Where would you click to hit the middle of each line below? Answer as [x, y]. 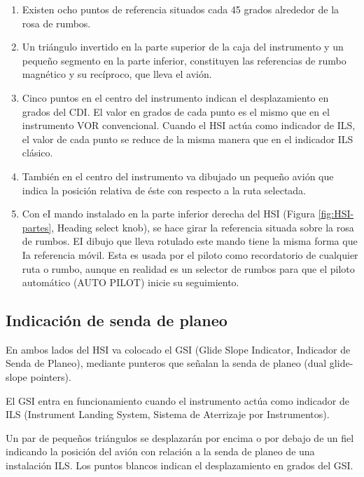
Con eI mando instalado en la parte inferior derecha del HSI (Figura [168, 214]
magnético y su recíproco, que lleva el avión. [117, 74]
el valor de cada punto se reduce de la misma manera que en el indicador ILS [188, 139]
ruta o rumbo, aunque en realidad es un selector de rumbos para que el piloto [188, 268]
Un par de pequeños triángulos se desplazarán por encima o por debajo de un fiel [180, 437]
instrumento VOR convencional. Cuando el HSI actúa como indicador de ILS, [189, 125]
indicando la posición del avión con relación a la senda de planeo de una [160, 451]
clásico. [37, 153]
